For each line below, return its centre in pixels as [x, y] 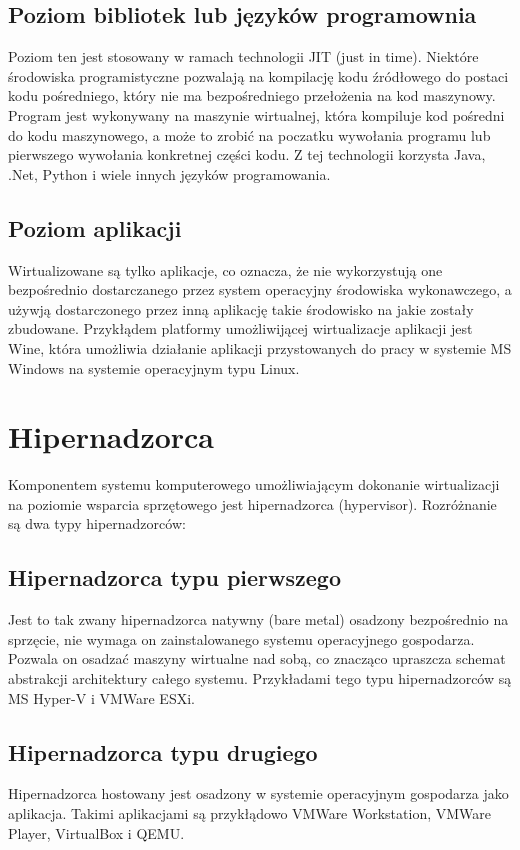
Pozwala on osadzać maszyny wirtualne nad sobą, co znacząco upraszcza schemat [257, 658]
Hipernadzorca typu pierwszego [174, 577]
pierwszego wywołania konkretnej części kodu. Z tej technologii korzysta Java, [247, 154]
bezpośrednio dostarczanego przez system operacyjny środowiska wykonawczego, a [260, 289]
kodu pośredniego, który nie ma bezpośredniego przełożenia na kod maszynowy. [252, 95]
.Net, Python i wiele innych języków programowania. [169, 173]
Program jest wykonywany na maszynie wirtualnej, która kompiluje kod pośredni [256, 114]
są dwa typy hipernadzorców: [97, 523]
